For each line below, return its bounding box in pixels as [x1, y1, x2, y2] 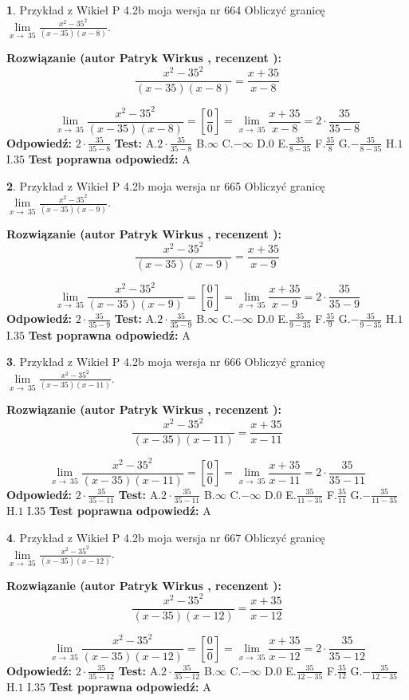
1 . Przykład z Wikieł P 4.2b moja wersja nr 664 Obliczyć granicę [6, 2, 325, 18]
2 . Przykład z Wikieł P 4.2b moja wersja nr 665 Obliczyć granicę [6, 177, 325, 194]
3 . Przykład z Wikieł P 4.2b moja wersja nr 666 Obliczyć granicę [6, 353, 325, 370]
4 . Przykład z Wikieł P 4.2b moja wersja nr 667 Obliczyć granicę [6, 529, 325, 545]
